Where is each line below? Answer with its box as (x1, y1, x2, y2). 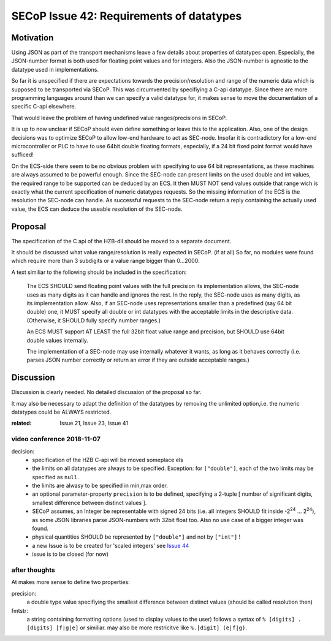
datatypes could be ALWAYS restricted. (11, 408, 112, 415)
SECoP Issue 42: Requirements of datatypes (11, 9, 242, 23)
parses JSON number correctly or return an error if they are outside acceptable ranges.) (26, 356, 249, 364)
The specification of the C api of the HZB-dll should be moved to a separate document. (11, 237, 232, 245)
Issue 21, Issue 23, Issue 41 (59, 420, 129, 427)
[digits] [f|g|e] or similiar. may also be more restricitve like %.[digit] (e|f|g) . (26, 624, 248, 631)
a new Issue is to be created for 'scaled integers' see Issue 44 (32, 542, 189, 549)
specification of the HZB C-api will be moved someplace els (32, 456, 183, 463)
